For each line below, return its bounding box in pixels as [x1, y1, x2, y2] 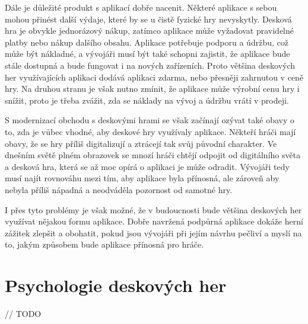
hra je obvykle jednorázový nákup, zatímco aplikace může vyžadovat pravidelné [5, 24, 294, 37]
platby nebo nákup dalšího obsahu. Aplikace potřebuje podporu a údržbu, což [5, 36, 288, 48]
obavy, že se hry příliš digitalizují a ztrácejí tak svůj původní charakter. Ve [5, 137, 277, 149]
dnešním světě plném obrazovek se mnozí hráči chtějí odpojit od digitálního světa [5, 149, 301, 161]
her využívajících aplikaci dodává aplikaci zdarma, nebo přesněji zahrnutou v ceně [5, 70, 304, 83]
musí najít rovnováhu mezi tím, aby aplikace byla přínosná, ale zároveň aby [5, 172, 280, 184]
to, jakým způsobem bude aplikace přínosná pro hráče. [5, 238, 204, 251]
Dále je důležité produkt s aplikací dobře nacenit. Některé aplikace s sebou [5, 1, 277, 13]
